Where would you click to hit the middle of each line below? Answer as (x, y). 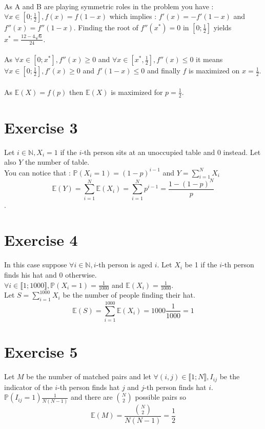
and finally (164, 71)
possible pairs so (160, 397)
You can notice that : (37, 172)
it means (209, 59)
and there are (91, 397)
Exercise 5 (41, 352)
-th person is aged (124, 265)
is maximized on (214, 71)
